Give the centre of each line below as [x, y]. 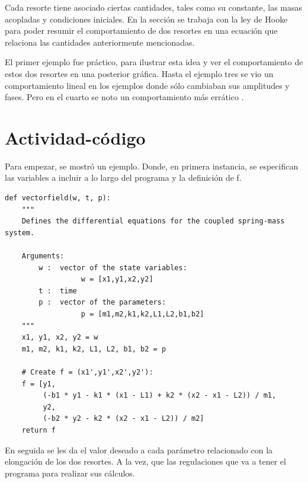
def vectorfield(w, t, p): [58, 198]
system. [20, 233]
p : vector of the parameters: [102, 303]
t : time [58, 291]
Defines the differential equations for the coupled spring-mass [153, 221]
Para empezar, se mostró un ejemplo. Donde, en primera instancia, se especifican [152, 166]
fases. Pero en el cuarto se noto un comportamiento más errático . [124, 97]
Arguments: [43, 256]
